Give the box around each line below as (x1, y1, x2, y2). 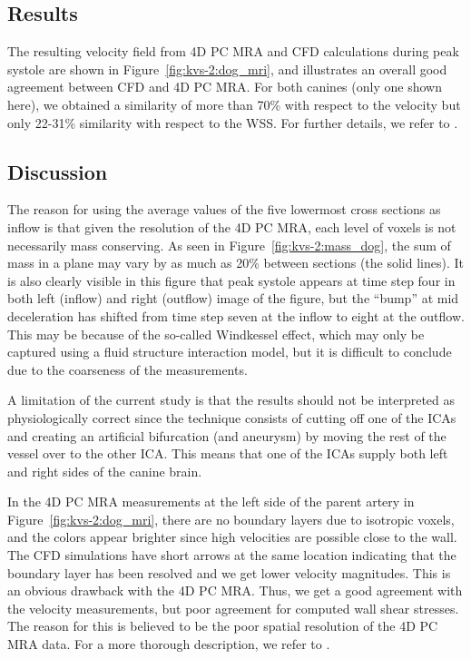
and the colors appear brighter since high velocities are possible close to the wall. (7, 527, 457, 546)
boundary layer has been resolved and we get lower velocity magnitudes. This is (7, 563, 451, 582)
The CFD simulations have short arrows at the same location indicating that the (7, 546, 456, 565)
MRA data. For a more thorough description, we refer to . (7, 634, 330, 654)
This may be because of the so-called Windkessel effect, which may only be (7, 324, 425, 343)
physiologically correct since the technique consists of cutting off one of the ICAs (7, 408, 456, 427)
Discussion (7, 157, 108, 185)
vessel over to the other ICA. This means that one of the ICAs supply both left (7, 444, 448, 463)
